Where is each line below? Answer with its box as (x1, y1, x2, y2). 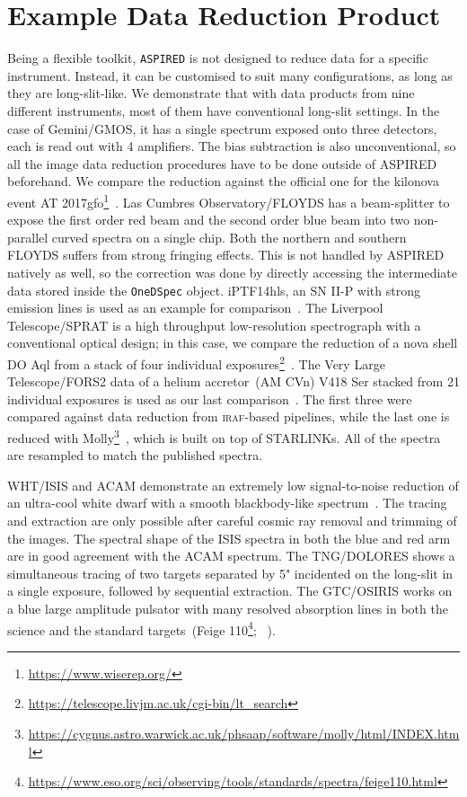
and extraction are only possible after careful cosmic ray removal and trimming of (7, 511, 457, 530)
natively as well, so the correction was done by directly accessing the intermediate (7, 262, 457, 281)
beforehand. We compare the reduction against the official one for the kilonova (7, 172, 439, 190)
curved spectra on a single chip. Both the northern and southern (51, 227, 407, 246)
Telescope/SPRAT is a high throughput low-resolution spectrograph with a (7, 315, 421, 334)
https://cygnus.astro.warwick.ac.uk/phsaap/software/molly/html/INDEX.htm (28, 724, 460, 743)
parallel (7, 227, 48, 246)
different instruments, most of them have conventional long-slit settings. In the (7, 101, 440, 120)
